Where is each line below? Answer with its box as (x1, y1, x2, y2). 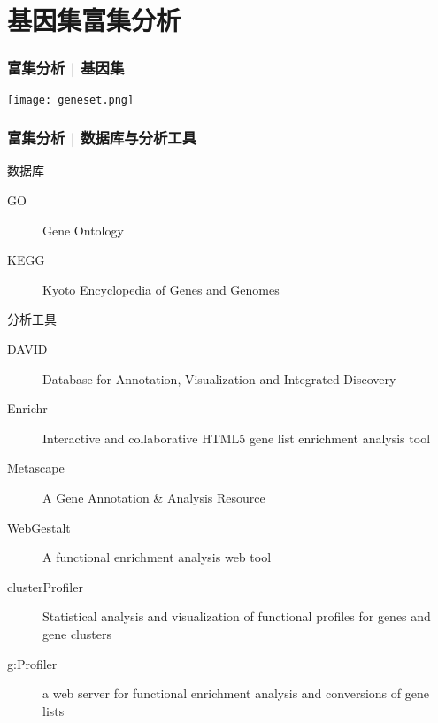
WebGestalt (7, 518, 71, 536)
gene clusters (42, 624, 111, 642)
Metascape (7, 458, 65, 477)
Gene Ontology (42, 220, 124, 239)
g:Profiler (7, 654, 58, 673)
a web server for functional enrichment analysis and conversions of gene (42, 684, 429, 703)
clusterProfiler (7, 577, 83, 596)
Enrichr (7, 399, 48, 418)
